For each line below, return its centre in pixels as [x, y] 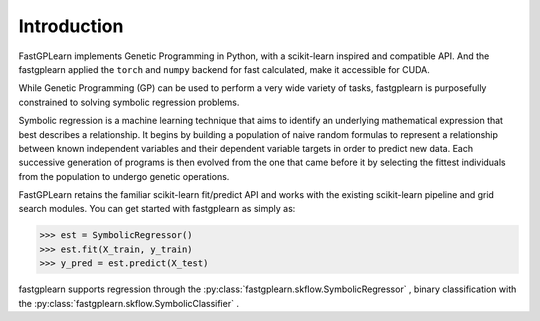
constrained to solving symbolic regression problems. [129, 102]
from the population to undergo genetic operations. [124, 176]
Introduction [71, 26]
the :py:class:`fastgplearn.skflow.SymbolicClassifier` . [129, 303]
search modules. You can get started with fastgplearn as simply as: [157, 209]
